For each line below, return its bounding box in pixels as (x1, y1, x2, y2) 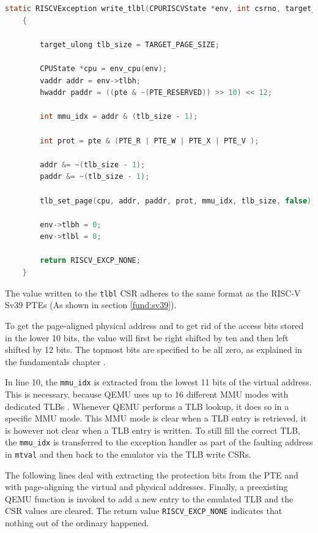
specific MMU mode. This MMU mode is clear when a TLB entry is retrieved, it (5, 412, 307, 425)
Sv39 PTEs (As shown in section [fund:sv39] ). (5, 298, 177, 311)
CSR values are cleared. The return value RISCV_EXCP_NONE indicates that (5, 504, 283, 517)
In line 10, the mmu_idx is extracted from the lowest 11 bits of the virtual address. (5, 376, 312, 388)
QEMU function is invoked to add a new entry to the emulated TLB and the (5, 492, 294, 505)
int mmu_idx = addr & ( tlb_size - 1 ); (40, 112, 198, 121)
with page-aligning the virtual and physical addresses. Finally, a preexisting (5, 480, 288, 493)
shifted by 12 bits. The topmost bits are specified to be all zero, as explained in (5, 343, 302, 356)
